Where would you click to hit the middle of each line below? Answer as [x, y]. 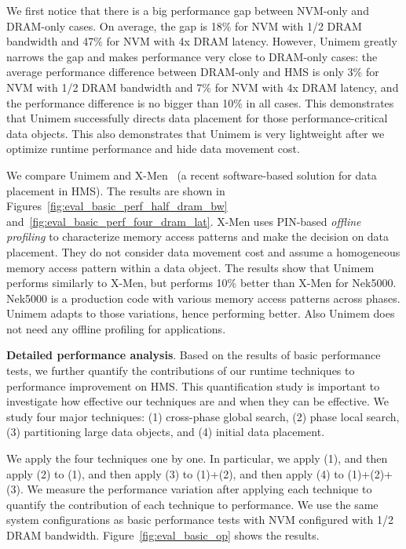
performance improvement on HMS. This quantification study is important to [193, 385]
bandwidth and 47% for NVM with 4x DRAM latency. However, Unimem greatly [202, 41]
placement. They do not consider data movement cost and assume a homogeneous [203, 251]
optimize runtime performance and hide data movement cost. [153, 149]
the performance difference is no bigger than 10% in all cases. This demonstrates [200, 102]
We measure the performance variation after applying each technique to [199, 489]
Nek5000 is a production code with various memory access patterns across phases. [203, 298]
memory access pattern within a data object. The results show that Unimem [190, 267]
